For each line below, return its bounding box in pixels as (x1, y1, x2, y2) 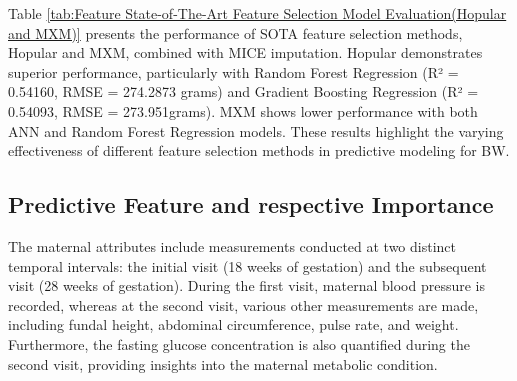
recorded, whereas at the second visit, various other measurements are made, (8, 294, 479, 315)
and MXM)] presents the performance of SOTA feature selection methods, (8, 22, 463, 43)
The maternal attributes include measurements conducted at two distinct (8, 235, 457, 256)
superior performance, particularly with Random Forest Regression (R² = (8, 61, 459, 82)
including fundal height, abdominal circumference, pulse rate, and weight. (8, 314, 459, 335)
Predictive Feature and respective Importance (8, 189, 494, 220)
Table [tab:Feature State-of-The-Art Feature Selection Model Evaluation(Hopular (8, 3, 507, 23)
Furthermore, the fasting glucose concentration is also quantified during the (8, 333, 470, 354)
